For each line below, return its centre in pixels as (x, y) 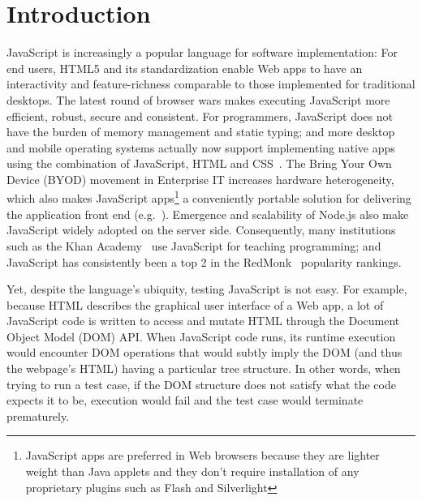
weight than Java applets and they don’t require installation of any (192, 471)
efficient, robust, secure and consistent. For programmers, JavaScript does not (200, 116)
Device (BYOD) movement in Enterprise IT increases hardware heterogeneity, (200, 179)
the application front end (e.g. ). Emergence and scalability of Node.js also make (208, 214)
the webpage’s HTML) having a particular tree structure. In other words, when (204, 368)
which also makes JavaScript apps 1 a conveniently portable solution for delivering (209, 197)
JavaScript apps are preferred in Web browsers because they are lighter (202, 455)
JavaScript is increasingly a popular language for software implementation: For (202, 52)
